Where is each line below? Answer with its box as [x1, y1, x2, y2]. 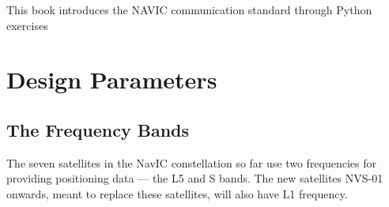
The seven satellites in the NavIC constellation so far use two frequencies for [6, 154, 377, 171]
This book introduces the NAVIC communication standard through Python [6, 2, 372, 17]
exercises [6, 17, 48, 33]
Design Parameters [6, 63, 217, 96]
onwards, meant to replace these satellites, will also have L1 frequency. [6, 185, 348, 201]
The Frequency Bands [6, 117, 189, 141]
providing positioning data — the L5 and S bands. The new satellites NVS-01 [6, 170, 383, 186]
